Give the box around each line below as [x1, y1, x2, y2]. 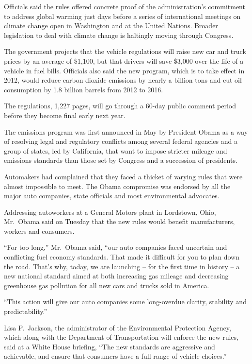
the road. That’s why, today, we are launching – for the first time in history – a [4, 261, 240, 271]
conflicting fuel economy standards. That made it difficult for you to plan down [4, 252, 239, 262]
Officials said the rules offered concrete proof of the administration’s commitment [4, 1, 245, 11]
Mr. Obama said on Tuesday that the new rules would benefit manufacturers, [4, 216, 235, 226]
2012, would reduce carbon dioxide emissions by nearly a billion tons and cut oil [4, 75, 242, 85]
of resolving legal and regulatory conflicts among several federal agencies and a [4, 136, 237, 146]
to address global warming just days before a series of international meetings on [4, 11, 241, 21]
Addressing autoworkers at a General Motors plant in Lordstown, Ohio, [4, 207, 216, 217]
